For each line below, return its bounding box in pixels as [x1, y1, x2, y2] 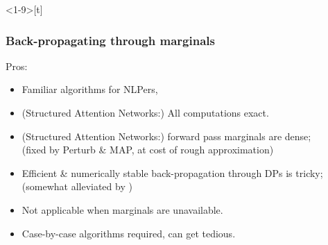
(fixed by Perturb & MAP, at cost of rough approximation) [21, 142, 274, 157]
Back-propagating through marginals [6, 31, 215, 49]
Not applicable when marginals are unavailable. [21, 202, 223, 217]
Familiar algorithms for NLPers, [21, 82, 158, 96]
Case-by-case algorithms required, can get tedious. [21, 226, 236, 240]
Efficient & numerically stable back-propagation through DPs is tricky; [21, 165, 323, 180]
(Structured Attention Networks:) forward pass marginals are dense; [21, 128, 311, 143]
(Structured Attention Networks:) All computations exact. [21, 105, 269, 119]
